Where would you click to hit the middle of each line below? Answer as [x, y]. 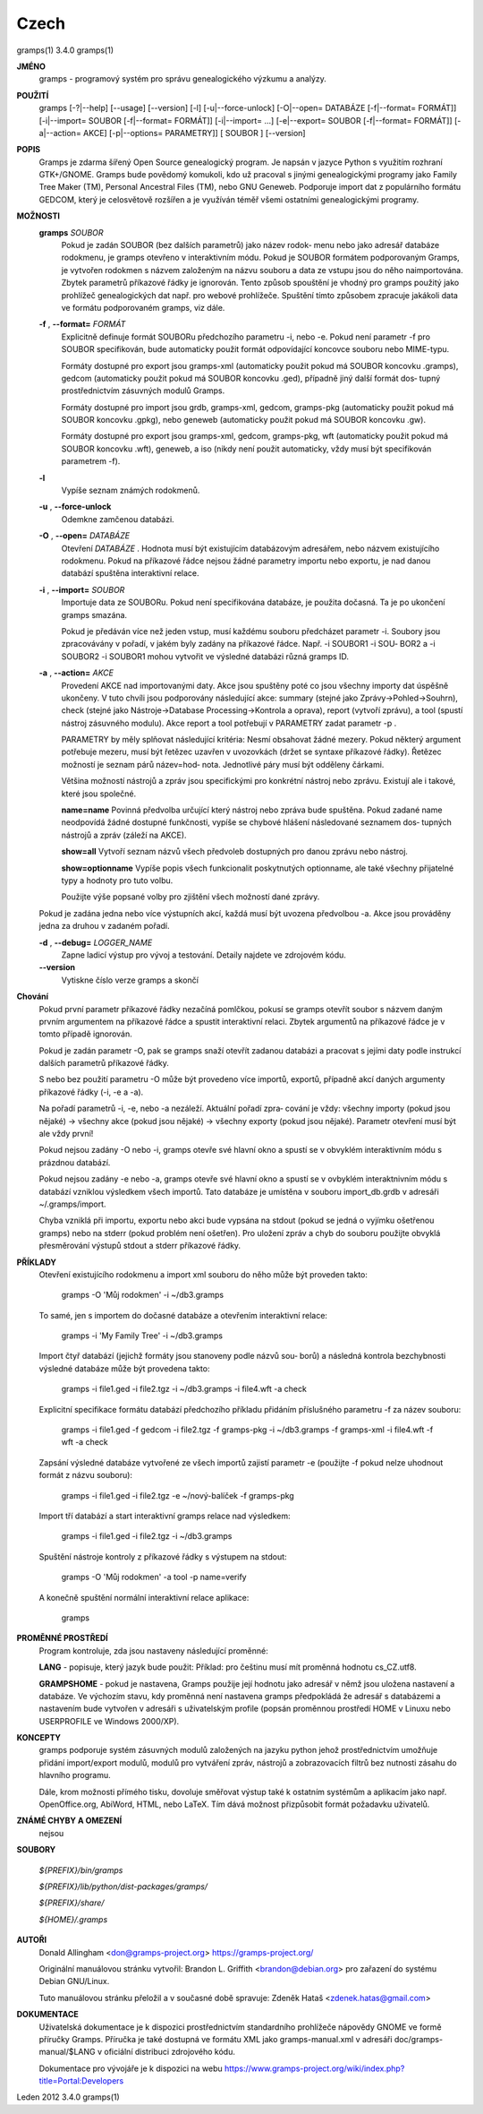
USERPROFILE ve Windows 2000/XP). [109, 1721]
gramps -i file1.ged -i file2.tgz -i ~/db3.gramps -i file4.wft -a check [184, 1389]
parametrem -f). [91, 461]
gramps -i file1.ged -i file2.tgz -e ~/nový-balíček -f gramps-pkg [178, 1495]
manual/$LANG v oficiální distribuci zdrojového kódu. [137, 2052]
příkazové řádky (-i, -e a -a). [91, 1092]
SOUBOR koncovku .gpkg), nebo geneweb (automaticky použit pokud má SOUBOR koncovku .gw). [244, 420]
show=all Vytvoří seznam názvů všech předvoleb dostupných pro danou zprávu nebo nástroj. [235, 852]
